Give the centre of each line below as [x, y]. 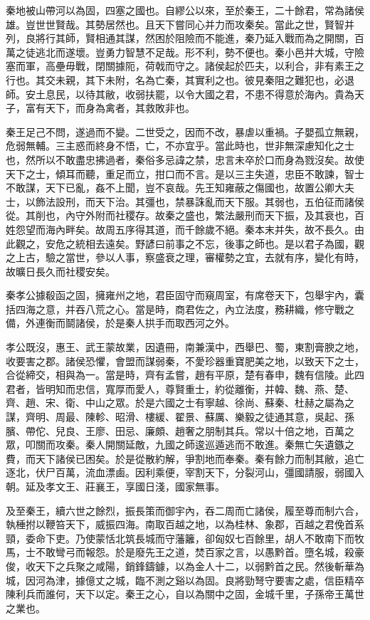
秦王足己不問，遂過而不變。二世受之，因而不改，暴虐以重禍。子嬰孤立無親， [185, 131]
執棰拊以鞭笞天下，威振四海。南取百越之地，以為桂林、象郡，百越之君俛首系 [185, 524]
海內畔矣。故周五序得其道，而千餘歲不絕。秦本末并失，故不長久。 [200, 229]
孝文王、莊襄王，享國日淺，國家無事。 [135, 486]
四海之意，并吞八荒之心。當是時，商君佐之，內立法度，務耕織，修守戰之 [185, 309]
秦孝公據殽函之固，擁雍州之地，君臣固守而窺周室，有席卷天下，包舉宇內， [180, 295]
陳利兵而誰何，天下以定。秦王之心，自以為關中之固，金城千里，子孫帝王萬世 [185, 594]
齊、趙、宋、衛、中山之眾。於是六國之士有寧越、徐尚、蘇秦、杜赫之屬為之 [180, 403]
